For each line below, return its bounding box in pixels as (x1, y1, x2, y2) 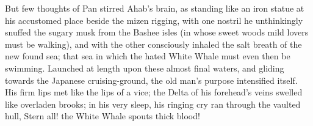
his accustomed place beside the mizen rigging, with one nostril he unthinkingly (5, 13, 303, 26)
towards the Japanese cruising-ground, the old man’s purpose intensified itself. (5, 73, 298, 86)
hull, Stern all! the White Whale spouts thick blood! (5, 109, 200, 122)
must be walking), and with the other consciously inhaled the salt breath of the (5, 37, 302, 50)
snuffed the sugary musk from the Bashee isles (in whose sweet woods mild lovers (5, 26, 309, 39)
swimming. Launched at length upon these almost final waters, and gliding (5, 61, 284, 74)
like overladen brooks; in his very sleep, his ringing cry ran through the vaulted (5, 97, 301, 110)
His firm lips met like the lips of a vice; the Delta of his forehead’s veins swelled (5, 86, 303, 98)
